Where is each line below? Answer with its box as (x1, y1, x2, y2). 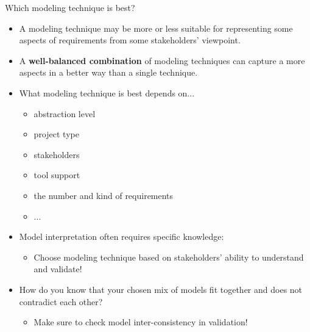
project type (33, 128, 79, 140)
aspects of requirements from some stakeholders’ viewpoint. (19, 34, 241, 46)
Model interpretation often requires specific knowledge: (19, 230, 224, 243)
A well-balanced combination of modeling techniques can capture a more (19, 54, 305, 67)
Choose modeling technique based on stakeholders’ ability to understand (33, 250, 304, 263)
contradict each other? (19, 295, 103, 308)
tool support (33, 168, 80, 181)
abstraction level (33, 107, 96, 120)
